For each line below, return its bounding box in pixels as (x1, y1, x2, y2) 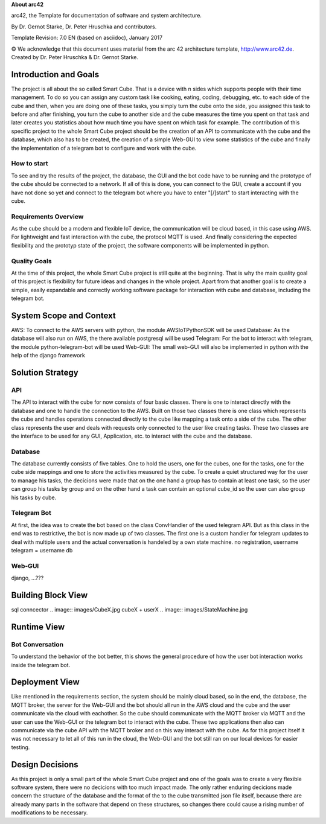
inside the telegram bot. (11, 661, 71, 668)
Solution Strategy (11, 368, 78, 378)
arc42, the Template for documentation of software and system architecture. (11, 12, 202, 19)
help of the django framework (11, 352, 86, 359)
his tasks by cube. (11, 494, 57, 501)
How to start (11, 159, 48, 168)
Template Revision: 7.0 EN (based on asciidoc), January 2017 (11, 34, 163, 42)
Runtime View (11, 622, 65, 632)
